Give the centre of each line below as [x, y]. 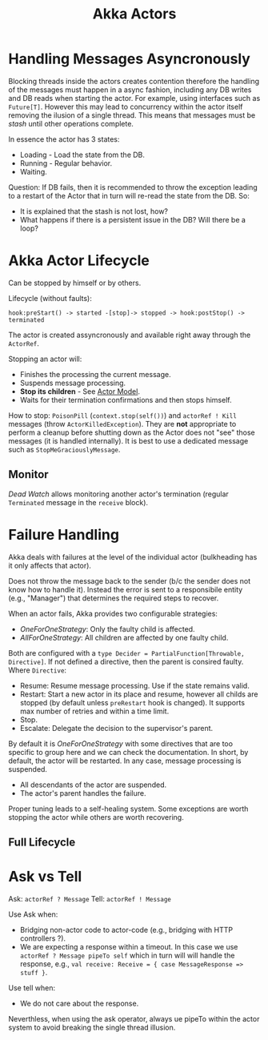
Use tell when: [32, 988]
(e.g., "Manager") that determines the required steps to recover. [114, 598]
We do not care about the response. [79, 1003]
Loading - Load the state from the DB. [82, 155]
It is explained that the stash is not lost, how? [94, 211]
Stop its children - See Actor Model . [80, 391]
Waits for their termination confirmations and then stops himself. [126, 400]
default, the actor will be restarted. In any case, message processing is [125, 761]
